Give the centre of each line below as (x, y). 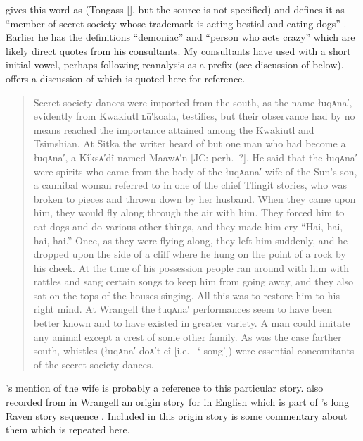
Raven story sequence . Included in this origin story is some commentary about (177, 415)
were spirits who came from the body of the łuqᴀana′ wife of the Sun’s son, (195, 171)
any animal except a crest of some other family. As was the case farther (187, 336)
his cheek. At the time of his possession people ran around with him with (191, 267)
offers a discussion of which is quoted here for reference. (126, 78)
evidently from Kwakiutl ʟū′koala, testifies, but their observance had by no (194, 116)
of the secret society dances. (94, 364)
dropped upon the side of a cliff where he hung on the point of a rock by (190, 254)
